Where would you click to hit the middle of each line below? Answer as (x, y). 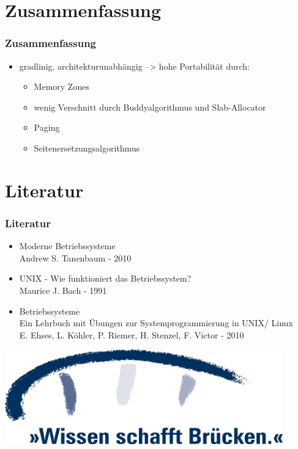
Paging (47, 127)
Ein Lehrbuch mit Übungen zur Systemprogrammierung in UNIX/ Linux (156, 323)
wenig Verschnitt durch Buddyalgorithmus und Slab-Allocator (150, 107)
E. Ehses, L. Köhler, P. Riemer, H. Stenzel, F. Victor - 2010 (132, 334)
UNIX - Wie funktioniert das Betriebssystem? (105, 278)
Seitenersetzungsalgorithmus (87, 148)
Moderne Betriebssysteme (67, 246)
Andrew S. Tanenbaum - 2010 (75, 257)
